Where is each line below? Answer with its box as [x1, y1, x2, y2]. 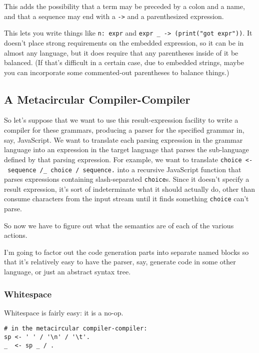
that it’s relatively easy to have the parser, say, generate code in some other [4, 256, 236, 267]
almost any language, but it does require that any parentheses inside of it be [4, 47, 238, 58]
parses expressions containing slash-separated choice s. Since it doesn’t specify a [4, 174, 249, 184]
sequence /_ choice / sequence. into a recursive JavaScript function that [7, 164, 241, 174]
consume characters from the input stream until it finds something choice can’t [4, 193, 249, 204]
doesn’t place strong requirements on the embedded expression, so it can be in [4, 37, 244, 48]
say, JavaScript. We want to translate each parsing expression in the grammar [4, 134, 243, 145]
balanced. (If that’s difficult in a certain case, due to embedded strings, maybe [4, 57, 244, 68]
